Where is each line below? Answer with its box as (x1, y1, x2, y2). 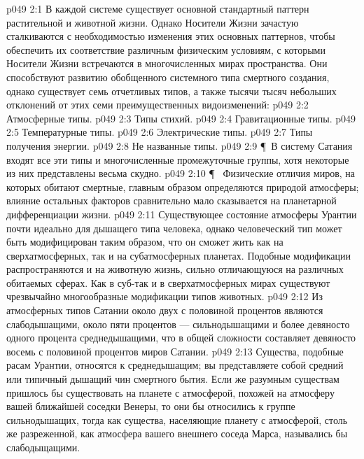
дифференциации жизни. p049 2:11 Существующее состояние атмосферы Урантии (6, 206, 357, 221)
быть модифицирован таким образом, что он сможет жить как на (6, 234, 283, 249)
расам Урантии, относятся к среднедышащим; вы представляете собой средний (6, 358, 344, 372)
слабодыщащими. (6, 440, 80, 454)
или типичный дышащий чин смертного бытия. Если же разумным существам (6, 372, 339, 386)
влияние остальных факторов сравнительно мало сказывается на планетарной (6, 193, 337, 208)
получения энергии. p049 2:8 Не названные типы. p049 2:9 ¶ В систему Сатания (6, 138, 353, 153)
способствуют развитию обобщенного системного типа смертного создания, (6, 69, 330, 84)
